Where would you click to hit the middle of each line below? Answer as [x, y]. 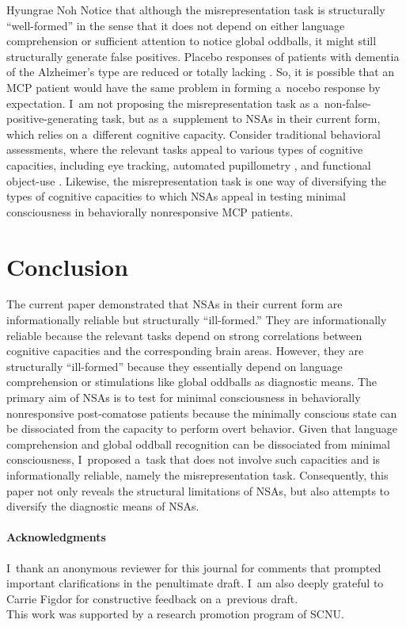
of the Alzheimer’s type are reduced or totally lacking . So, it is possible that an [201, 72]
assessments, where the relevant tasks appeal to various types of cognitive [185, 149]
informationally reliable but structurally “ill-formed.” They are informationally [197, 320]
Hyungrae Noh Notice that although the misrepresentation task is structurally [196, 10]
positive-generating [52, 119]
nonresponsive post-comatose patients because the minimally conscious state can [202, 413]
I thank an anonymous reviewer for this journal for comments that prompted [194, 567]
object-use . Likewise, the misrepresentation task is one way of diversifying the [196, 180]
